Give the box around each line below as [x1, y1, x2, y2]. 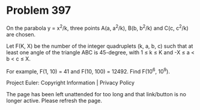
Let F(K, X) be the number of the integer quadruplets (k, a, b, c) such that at [6, 42, 193, 50]
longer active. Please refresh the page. [6, 97, 103, 105]
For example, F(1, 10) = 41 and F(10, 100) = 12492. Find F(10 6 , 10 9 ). [6, 66, 170, 75]
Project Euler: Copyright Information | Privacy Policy [6, 79, 135, 87]
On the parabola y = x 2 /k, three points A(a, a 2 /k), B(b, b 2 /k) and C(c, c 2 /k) [6, 23, 189, 32]
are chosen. [6, 30, 36, 38]
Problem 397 [6, 4, 71, 17]
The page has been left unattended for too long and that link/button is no [6, 91, 186, 98]
